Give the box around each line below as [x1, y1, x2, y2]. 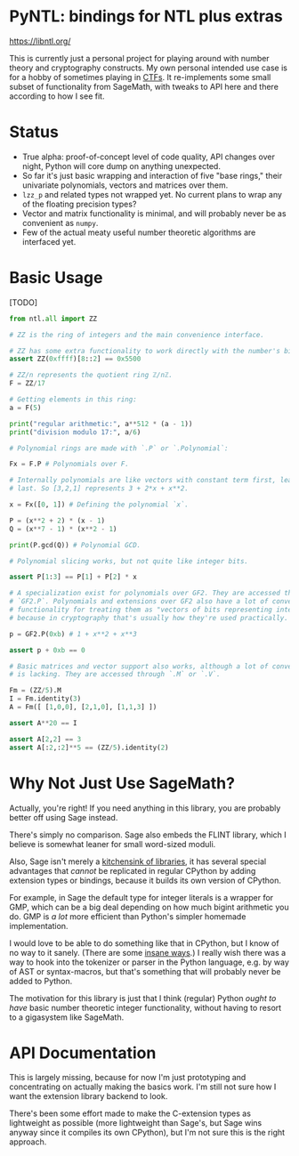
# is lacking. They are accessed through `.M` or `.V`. [9, 670, 221, 679]
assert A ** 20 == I [9, 718, 77, 727]
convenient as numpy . [21, 217, 99, 228]
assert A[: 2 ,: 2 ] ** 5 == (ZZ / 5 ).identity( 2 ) [9, 743, 169, 752]
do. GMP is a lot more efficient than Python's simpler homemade [9, 910, 246, 922]
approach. [9, 1136, 47, 1147]
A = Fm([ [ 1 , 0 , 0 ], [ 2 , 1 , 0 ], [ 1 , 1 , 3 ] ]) [9, 703, 158, 712]
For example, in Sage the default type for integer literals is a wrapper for [9, 892, 274, 902]
